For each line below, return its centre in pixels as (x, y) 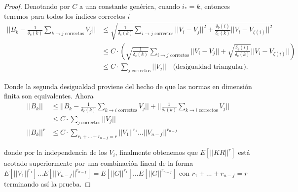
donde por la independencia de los (56, 152)
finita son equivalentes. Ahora (49, 96)
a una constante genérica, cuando (130, 6)
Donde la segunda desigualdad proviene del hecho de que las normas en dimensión (128, 86)
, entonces (215, 6)
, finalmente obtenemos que (156, 152)
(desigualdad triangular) (209, 67)
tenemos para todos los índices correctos (65, 16)
